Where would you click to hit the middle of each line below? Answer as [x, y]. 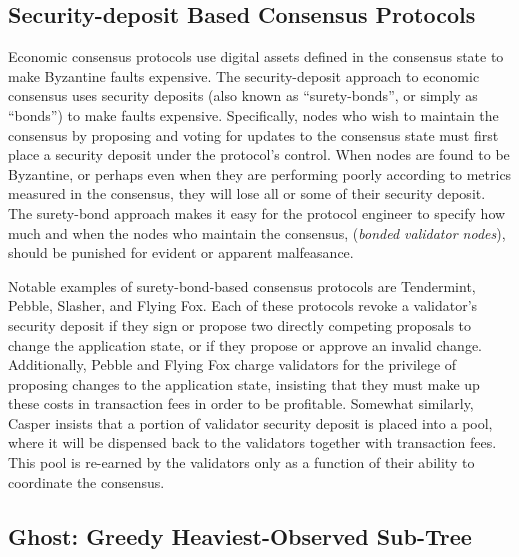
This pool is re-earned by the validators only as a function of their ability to [241, 462]
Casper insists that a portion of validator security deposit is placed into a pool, [250, 422]
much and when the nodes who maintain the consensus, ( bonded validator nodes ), [257, 232]
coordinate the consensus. [86, 481]
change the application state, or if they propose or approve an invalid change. [245, 344]
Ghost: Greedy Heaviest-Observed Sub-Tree [240, 535]
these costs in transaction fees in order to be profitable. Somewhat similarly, [241, 403]
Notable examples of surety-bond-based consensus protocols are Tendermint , [242, 285]
